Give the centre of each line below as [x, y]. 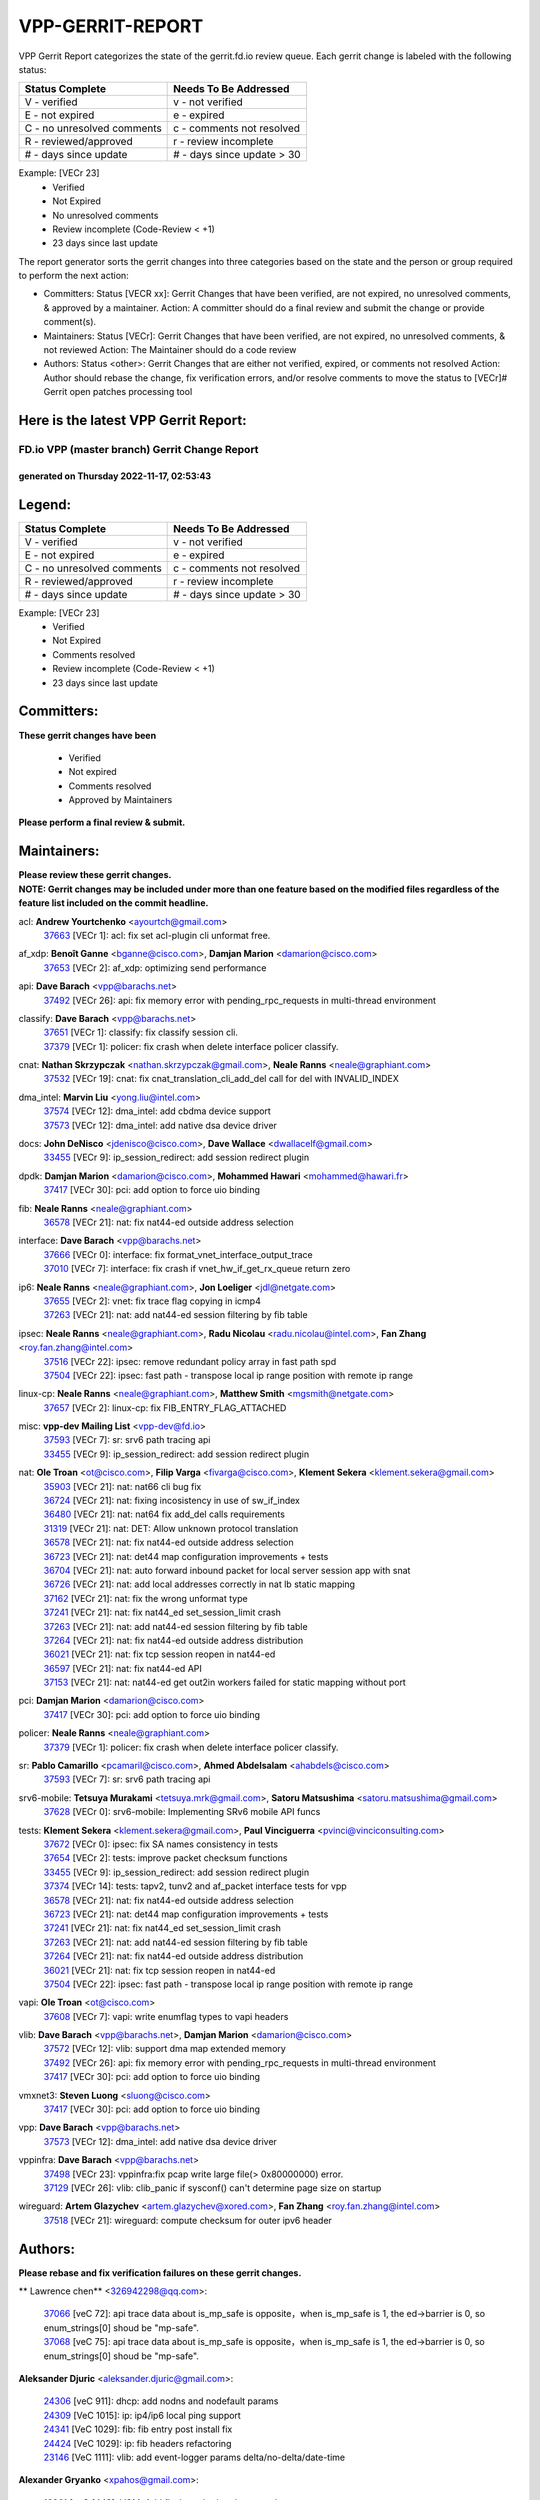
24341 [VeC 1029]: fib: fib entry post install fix [138, 2429]
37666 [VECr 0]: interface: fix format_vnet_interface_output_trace [178, 1254]
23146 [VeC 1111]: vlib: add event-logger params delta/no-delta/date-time [194, 2457]
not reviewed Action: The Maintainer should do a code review [170, 350]
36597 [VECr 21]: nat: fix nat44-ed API [122, 1668]
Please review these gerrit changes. [95, 875]
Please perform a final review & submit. [102, 822]
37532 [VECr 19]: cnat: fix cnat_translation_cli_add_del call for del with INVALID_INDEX [221, 1079]
